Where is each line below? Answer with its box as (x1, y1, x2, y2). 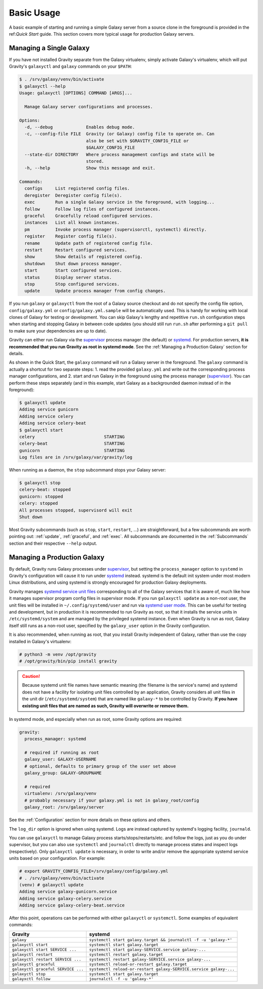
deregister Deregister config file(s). (24, 193, 122, 198)
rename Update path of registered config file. (24, 240, 153, 246)
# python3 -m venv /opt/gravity (19, 652, 97, 657)
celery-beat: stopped (19, 487, 71, 493)
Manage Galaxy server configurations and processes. (24, 104, 153, 109)
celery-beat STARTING (19, 441, 125, 446)
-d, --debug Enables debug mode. (24, 124, 135, 130)
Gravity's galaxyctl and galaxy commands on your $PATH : (9, 63, 132, 69)
